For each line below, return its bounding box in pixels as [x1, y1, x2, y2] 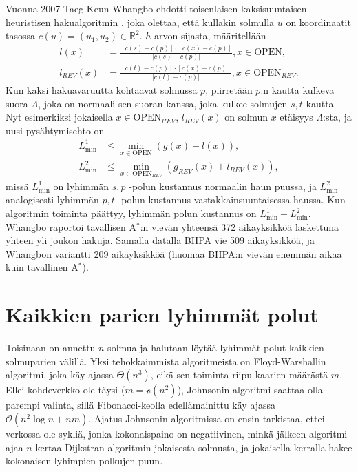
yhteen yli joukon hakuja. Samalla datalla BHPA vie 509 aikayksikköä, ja [6, 233, 315, 247]
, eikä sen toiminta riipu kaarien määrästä [150, 367, 328, 382]
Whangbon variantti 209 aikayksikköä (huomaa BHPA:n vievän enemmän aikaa [6, 246, 342, 260]
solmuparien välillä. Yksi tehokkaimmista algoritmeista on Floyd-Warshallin [6, 353, 326, 368]
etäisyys [280, 110, 313, 124]
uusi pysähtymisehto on [6, 123, 105, 137]
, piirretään [205, 83, 253, 97]
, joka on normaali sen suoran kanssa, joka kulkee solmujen [38, 96, 288, 110]
